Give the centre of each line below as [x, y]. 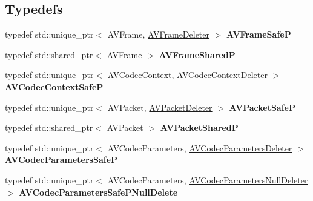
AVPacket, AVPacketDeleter [160, 107]
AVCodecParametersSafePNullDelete [98, 192]
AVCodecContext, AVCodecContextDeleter [187, 75]
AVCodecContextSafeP [54, 86]
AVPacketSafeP [262, 107]
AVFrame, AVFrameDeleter [159, 34]
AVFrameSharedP [197, 54]
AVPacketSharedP [199, 127]
